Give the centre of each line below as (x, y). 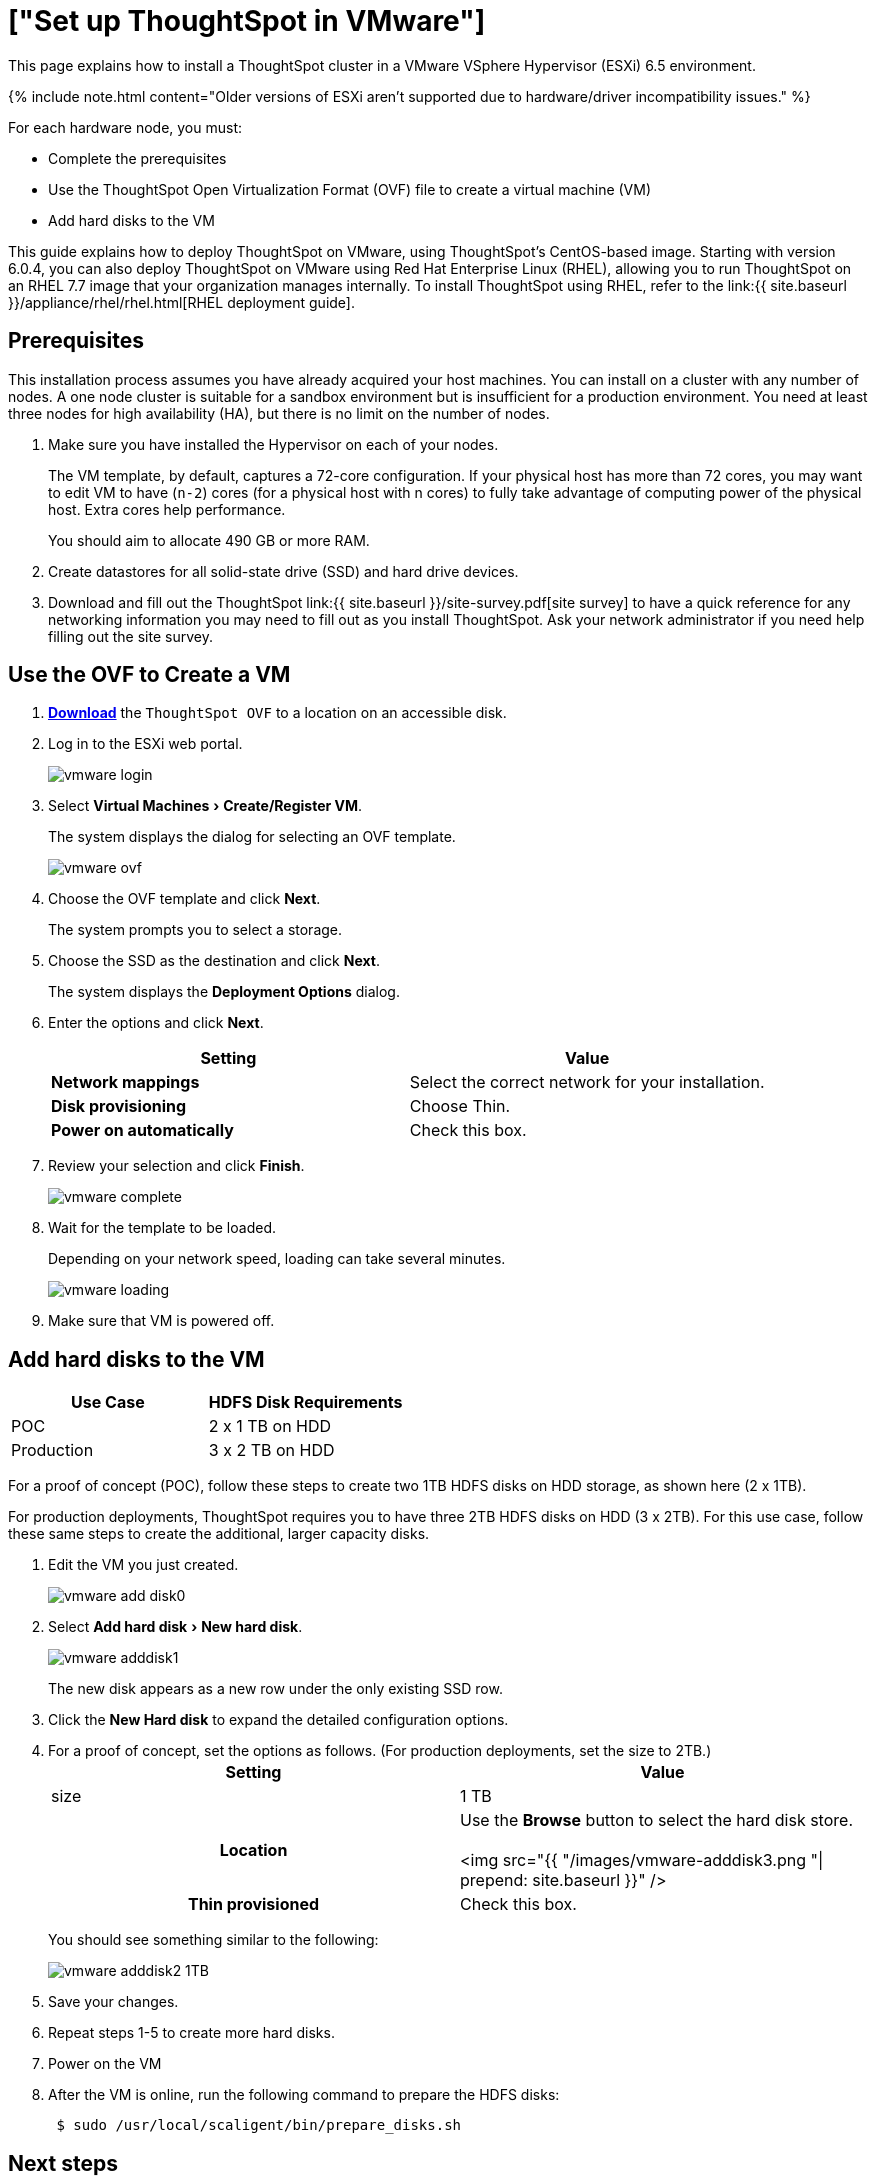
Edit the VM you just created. (143, 1565)
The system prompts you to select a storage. (195, 930)
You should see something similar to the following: (213, 1940)
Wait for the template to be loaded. (162, 1228)
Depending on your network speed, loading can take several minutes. (277, 1259)
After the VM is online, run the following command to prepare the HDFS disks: (304, 2095)
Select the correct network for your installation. (587, 1082)
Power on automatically (142, 1130)
